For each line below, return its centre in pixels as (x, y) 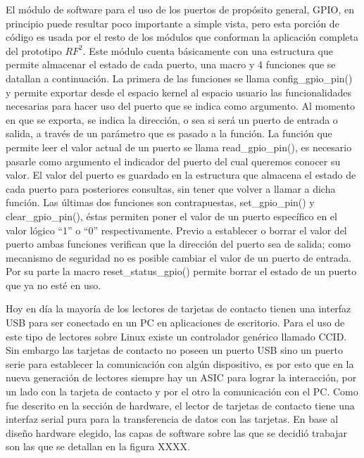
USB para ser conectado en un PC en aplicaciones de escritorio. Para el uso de (175, 323)
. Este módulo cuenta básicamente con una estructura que (208, 50)
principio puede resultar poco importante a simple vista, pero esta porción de (172, 23)
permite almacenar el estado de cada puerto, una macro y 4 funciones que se (171, 64)
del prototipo (34, 50)
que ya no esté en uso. (54, 285)
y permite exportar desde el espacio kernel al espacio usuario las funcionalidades (179, 92)
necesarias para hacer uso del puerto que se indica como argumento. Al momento (180, 106)
